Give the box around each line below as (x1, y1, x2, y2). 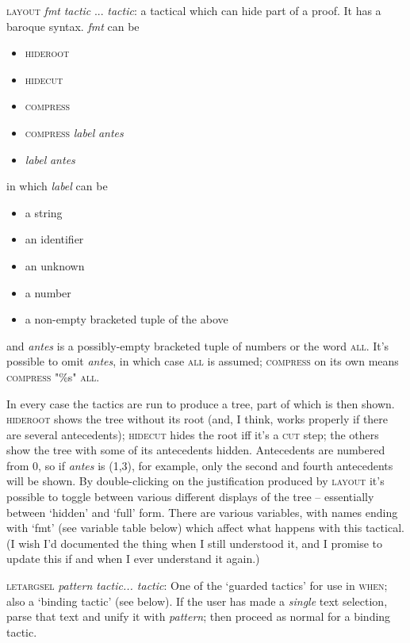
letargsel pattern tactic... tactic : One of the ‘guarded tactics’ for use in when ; (6, 577, 388, 594)
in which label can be (6, 178, 108, 194)
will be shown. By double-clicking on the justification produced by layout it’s (6, 473, 385, 489)
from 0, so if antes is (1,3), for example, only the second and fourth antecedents (6, 457, 393, 473)
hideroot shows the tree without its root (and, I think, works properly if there (6, 411, 389, 427)
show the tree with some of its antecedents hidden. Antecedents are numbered (6, 442, 385, 458)
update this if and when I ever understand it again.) (6, 550, 260, 567)
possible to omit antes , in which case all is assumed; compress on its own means (6, 353, 399, 369)
